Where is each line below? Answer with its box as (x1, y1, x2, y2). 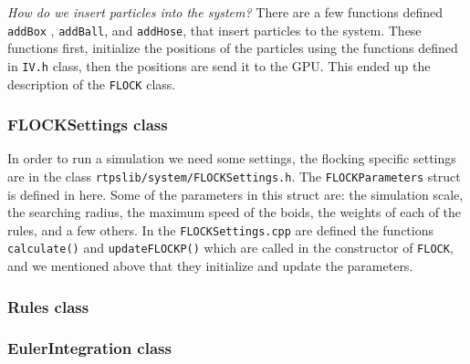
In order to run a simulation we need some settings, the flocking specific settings (7, 149, 456, 168)
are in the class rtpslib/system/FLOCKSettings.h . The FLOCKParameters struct (7, 166, 461, 185)
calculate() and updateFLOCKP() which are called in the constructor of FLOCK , (7, 238, 454, 257)
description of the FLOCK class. (7, 74, 176, 93)
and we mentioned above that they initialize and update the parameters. (7, 256, 413, 276)
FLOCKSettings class (7, 113, 168, 136)
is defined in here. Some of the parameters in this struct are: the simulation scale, (7, 184, 464, 203)
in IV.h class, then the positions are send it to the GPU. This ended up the (7, 56, 431, 75)
